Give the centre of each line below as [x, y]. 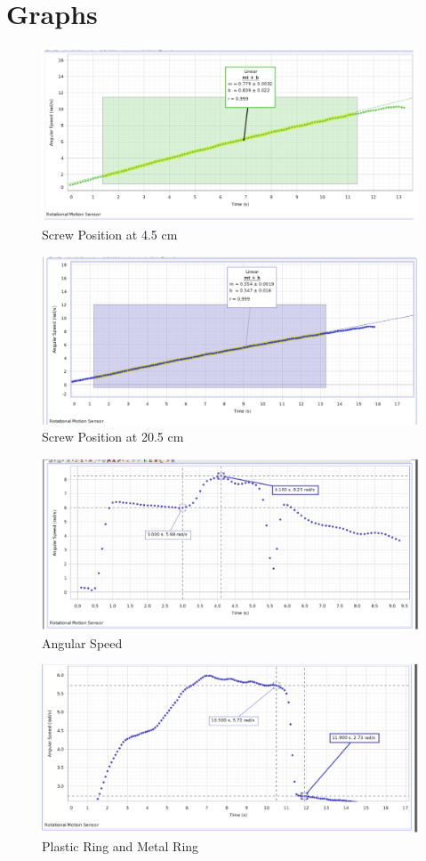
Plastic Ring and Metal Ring [121, 845]
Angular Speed [82, 642]
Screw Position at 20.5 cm [113, 437]
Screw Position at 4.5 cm [110, 234]
